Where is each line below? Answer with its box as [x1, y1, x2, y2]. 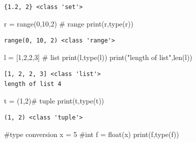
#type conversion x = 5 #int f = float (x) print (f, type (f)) [4, 128, 179, 139]
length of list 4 [4, 80, 61, 87]
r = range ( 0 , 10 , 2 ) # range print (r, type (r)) [4, 18, 133, 28]
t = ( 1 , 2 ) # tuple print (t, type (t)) [4, 95, 104, 105]
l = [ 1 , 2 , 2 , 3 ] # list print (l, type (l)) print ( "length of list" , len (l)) [4, 51, 192, 62]
